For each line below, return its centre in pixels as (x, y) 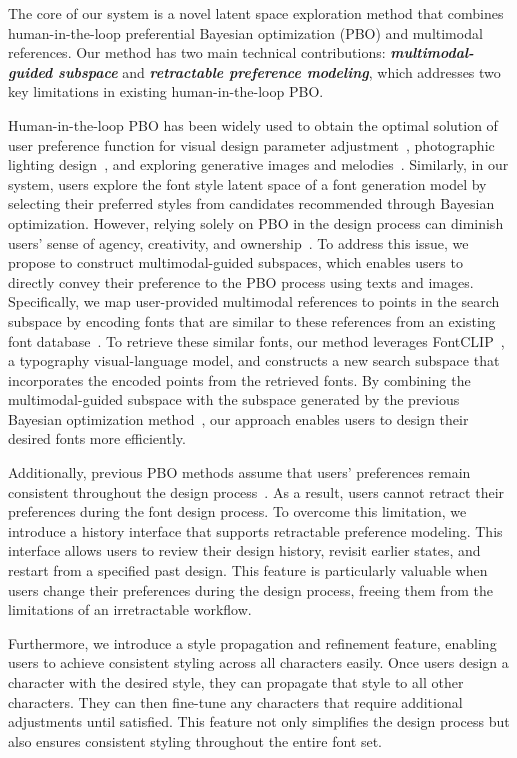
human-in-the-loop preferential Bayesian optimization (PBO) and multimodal (245, 32)
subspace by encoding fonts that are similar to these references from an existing (252, 320)
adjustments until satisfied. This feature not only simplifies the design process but (259, 721)
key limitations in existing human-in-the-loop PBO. (166, 91)
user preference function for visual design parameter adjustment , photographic (251, 144)
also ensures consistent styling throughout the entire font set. (195, 740)
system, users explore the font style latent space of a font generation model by (247, 183)
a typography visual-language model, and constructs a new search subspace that (254, 360)
